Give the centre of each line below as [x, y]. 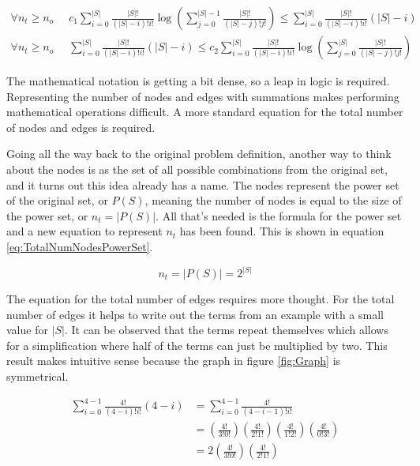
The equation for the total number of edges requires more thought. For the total [201, 299]
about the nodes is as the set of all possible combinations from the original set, [197, 169]
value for [27, 330]
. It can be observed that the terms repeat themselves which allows [226, 330]
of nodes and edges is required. [81, 127]
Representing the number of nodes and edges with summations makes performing [203, 96]
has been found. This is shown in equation [282, 231]
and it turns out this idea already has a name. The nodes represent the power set [203, 184]
